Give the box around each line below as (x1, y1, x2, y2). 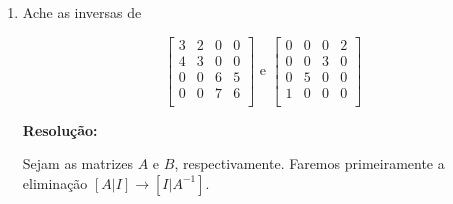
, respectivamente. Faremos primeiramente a (174, 153, 445, 174)
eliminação (22, 172, 88, 193)
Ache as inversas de (22, 2, 142, 22)
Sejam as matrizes (22, 153, 134, 174)
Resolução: (22, 119, 98, 140)
